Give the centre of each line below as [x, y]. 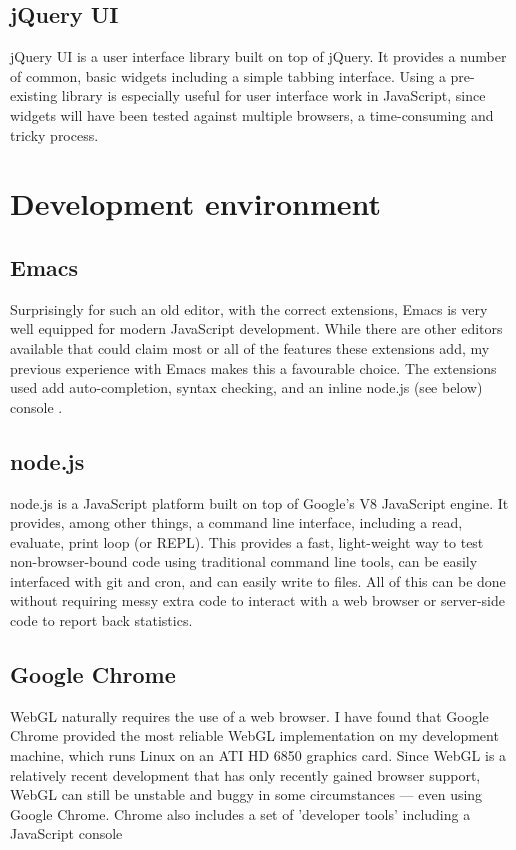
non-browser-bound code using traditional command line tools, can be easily [244, 561]
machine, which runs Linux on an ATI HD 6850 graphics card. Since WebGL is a [258, 755]
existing [34, 95]
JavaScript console [66, 833]
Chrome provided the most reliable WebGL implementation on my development [254, 735]
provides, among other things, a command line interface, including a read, [236, 522]
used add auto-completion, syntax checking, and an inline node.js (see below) [246, 387]
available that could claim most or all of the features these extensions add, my [250, 347]
